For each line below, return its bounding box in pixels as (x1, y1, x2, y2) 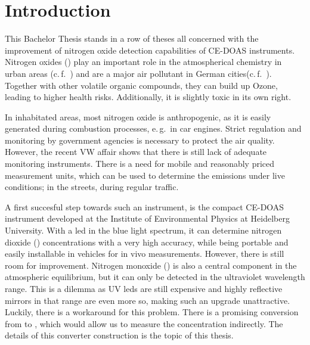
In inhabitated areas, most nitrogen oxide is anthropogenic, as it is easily (5, 110, 271, 123)
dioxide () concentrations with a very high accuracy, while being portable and (5, 235, 289, 248)
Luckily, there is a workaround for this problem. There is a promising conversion (5, 306, 299, 318)
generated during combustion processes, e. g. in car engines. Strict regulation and (5, 122, 302, 135)
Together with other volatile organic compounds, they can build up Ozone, (5, 79, 278, 91)
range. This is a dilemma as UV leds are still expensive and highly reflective (5, 282, 283, 294)
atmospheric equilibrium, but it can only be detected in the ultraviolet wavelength (5, 271, 305, 283)
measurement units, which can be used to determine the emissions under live (5, 169, 285, 181)
